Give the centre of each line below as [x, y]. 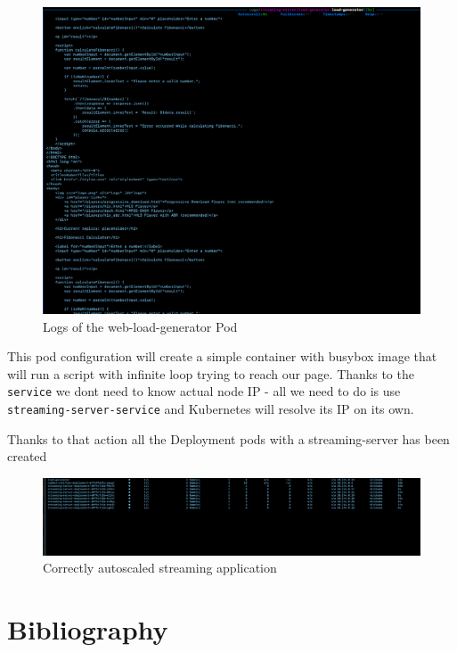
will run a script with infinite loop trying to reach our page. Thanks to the [211, 373]
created [27, 456]
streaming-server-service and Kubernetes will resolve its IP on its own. [211, 409]
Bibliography [88, 628]
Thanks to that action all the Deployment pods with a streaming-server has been [228, 438]
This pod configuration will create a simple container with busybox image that [222, 356]
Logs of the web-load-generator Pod [140, 326]
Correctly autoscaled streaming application [160, 568]
